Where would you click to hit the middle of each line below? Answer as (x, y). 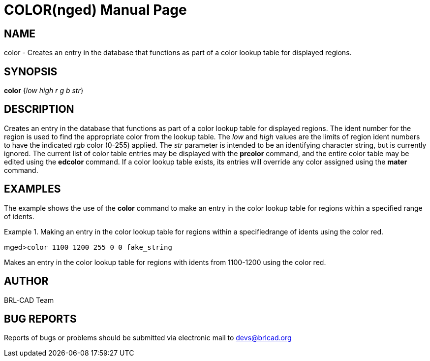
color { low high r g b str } (44, 91)
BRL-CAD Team (29, 300)
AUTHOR (26, 281)
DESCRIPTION (39, 109)
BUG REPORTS (40, 319)
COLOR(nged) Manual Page (95, 10)
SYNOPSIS (31, 71)
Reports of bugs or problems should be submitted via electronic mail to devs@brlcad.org (148, 338)
